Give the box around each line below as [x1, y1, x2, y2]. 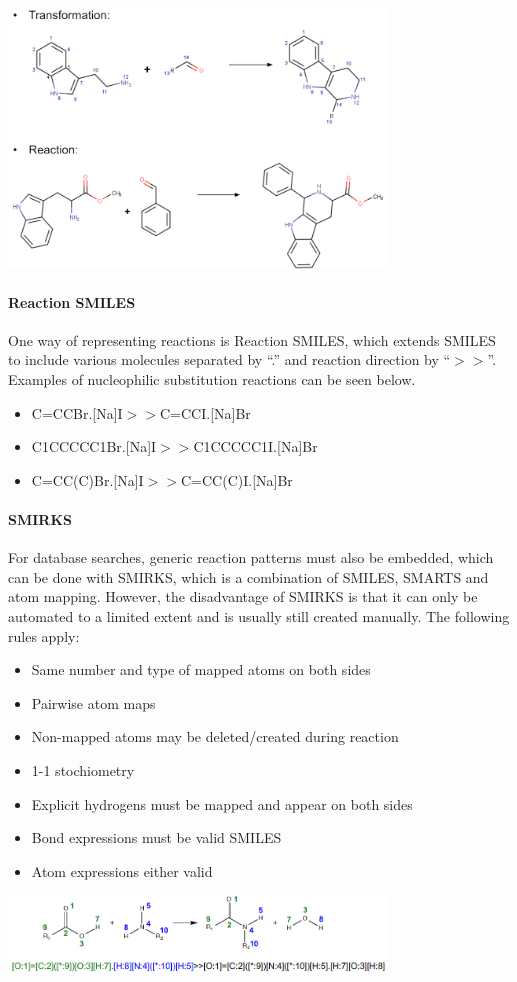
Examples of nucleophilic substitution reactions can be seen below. [8, 369, 416, 390]
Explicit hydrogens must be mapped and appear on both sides [31, 793, 413, 814]
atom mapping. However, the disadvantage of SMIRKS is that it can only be [8, 586, 478, 607]
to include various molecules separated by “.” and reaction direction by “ [8, 349, 451, 370]
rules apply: [8, 625, 80, 646]
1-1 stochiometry [31, 760, 135, 780]
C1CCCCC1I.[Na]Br [193, 436, 318, 457]
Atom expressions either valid [31, 860, 213, 881]
